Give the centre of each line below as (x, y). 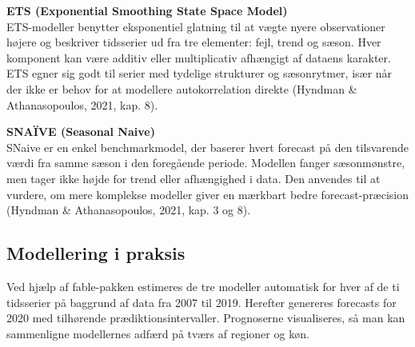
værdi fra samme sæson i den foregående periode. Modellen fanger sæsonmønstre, (206, 163)
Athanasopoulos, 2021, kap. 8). (82, 104)
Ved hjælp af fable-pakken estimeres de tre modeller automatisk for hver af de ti (203, 286)
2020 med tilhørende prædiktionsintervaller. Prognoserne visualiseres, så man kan (206, 318)
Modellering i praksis (96, 253)
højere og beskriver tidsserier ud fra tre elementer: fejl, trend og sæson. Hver (194, 42)
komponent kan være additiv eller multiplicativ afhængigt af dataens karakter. (199, 57)
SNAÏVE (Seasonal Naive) (81, 132)
